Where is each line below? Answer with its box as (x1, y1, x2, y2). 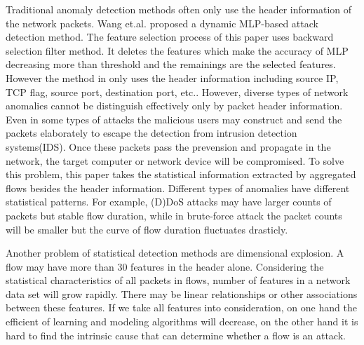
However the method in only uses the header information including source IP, (6, 70, 339, 85)
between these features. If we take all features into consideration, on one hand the (6, 300, 357, 315)
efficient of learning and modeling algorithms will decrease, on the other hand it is (6, 314, 358, 329)
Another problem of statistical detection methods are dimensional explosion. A (6, 245, 344, 260)
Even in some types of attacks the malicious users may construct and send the (6, 111, 342, 126)
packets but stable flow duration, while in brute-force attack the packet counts (6, 208, 342, 222)
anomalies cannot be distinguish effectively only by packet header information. (6, 98, 343, 113)
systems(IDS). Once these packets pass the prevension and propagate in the (6, 139, 331, 154)
